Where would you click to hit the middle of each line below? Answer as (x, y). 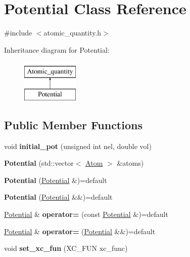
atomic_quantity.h (73, 33)
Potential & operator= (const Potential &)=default (86, 214)
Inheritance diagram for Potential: (57, 49)
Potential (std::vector (39, 163)
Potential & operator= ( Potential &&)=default (80, 231)
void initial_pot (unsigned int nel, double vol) (78, 146)
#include (18, 33)
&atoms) (130, 163)
